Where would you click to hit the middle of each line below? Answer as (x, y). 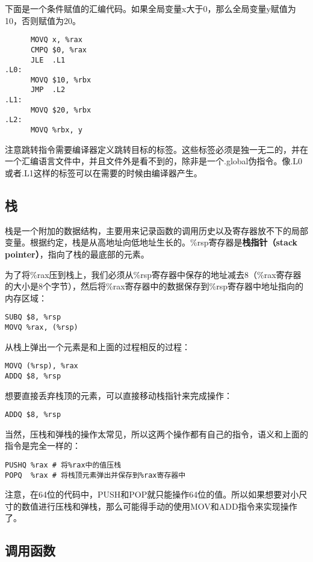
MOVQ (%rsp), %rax (42, 366)
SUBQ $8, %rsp (33, 317)
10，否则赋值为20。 (43, 20)
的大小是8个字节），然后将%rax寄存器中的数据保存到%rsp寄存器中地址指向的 (154, 286)
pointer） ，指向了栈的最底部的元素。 (77, 254)
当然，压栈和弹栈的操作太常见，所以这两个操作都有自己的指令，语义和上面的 (156, 434)
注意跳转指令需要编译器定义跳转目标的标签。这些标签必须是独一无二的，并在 (156, 149)
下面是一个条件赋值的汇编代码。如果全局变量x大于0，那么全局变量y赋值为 (150, 8)
